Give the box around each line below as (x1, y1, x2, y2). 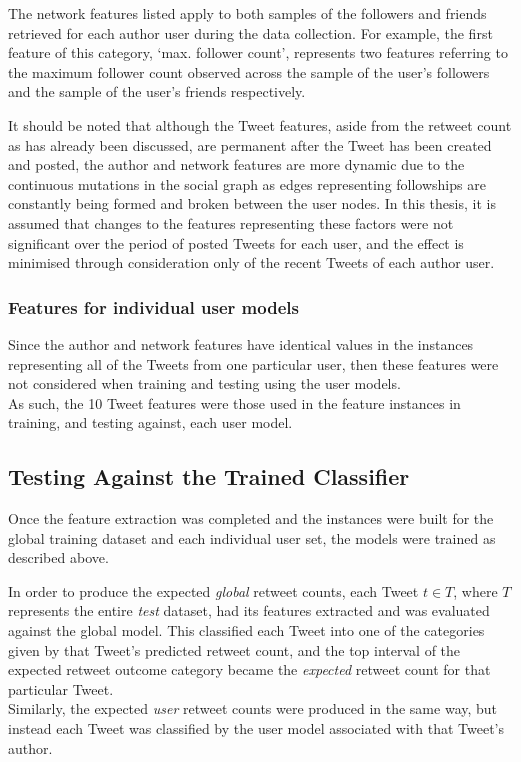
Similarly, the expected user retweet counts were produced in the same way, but (8, 698, 498, 719)
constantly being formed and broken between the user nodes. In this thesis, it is (8, 193, 496, 214)
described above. (8, 547, 109, 568)
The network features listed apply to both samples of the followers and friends (8, 3, 487, 23)
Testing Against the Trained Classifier (8, 461, 410, 492)
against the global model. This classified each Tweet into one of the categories (8, 620, 485, 641)
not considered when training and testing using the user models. (8, 373, 401, 394)
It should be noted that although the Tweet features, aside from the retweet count (8, 114, 512, 135)
